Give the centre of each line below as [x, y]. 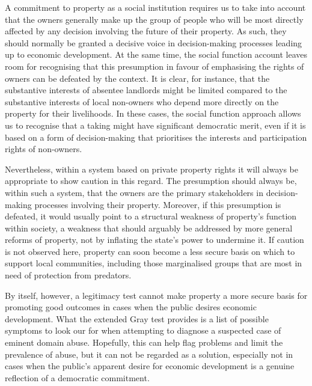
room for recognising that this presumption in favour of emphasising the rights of [154, 66]
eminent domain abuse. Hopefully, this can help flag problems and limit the [144, 342]
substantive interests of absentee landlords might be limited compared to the [146, 90]
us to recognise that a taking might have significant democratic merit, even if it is [155, 125]
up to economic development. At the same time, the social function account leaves [156, 54]
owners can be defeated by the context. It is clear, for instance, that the [137, 78]
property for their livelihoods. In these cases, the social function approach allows [153, 113]
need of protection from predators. [68, 275]
